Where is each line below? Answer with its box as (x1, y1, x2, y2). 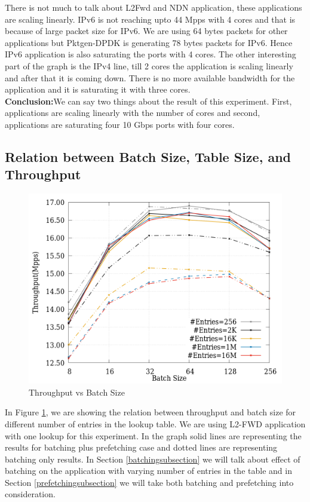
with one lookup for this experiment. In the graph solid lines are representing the (5, 429, 302, 442)
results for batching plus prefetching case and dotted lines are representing (5, 441, 278, 454)
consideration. (5, 488, 56, 500)
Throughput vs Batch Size (29, 385, 125, 398)
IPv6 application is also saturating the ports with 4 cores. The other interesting (5, 48, 296, 60)
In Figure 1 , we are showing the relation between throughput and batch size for (5, 406, 296, 418)
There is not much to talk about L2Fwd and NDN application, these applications (5, 1, 302, 13)
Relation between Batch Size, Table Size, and (5, 147, 291, 166)
